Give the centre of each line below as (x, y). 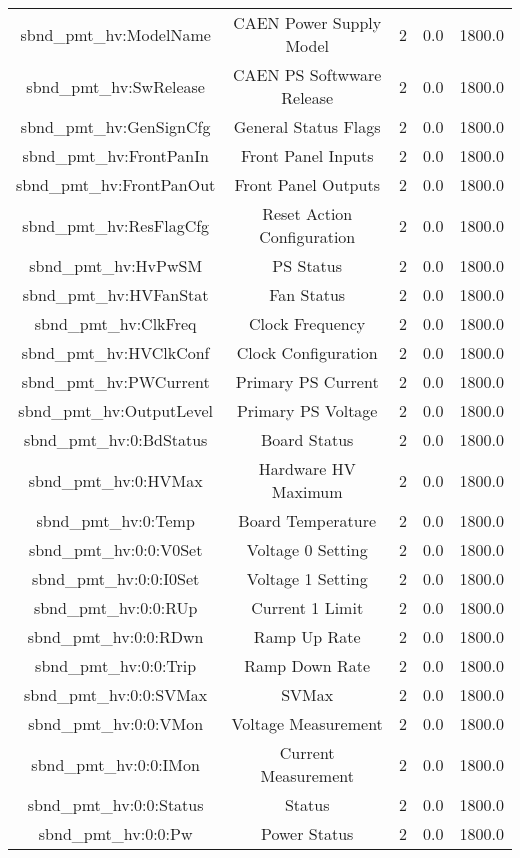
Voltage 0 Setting (307, 549)
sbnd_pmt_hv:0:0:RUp (115, 607)
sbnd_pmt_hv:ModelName (115, 34)
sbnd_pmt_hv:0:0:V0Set (115, 549)
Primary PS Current (307, 381)
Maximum (307, 491)
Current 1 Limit (307, 607)
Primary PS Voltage (307, 410)
